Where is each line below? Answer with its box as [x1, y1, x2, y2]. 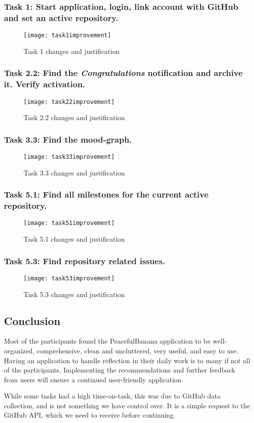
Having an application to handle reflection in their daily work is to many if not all [4, 355, 251, 365]
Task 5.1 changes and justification [23, 234, 125, 244]
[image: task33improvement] [23, 153, 115, 160]
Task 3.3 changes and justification [23, 167, 125, 177]
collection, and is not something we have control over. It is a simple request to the [4, 400, 250, 410]
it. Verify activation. [4, 78, 85, 90]
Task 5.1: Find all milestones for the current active [4, 188, 208, 200]
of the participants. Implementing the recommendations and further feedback [4, 365, 235, 375]
